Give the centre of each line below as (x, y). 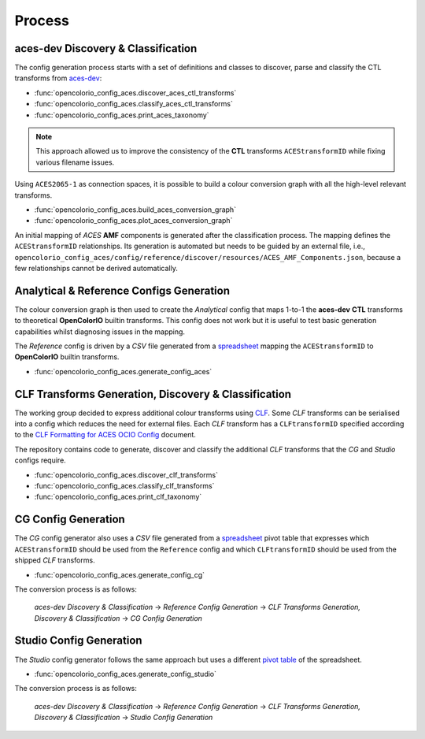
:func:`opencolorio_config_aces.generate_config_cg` (119, 574)
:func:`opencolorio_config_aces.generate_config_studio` (125, 674)
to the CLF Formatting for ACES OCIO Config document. (105, 435)
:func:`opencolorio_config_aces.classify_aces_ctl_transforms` (134, 104)
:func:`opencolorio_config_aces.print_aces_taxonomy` (122, 115)
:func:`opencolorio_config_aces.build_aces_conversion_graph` (135, 210)
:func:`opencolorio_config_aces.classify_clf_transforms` (124, 486)
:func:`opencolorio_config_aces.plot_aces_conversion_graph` (133, 221)
